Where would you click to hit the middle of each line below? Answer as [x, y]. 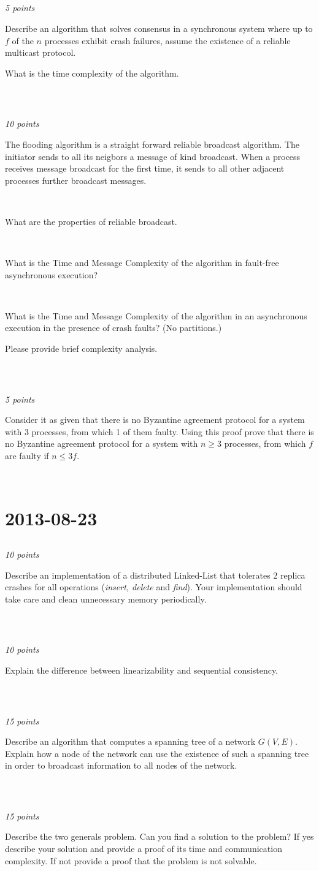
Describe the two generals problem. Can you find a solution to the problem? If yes [159, 836]
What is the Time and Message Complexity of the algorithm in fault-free [142, 263]
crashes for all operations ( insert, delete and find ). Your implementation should [154, 587]
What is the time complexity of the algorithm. [92, 73]
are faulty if [27, 456]
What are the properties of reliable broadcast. [91, 221]
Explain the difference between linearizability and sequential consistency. [142, 670]
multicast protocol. [40, 52]
